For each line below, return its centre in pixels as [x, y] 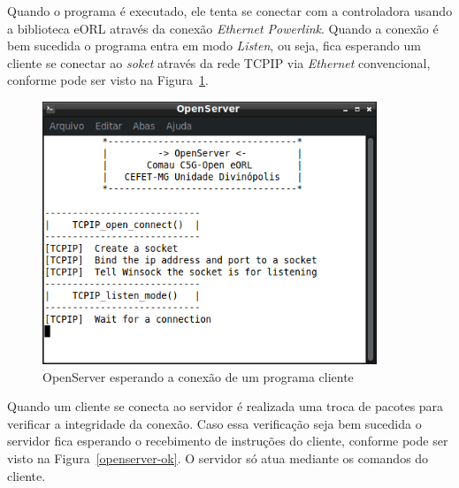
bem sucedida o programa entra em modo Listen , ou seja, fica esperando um [214, 46]
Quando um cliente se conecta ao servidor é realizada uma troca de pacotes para [226, 406]
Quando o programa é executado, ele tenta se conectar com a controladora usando [230, 11]
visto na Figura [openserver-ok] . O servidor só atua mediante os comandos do [218, 457]
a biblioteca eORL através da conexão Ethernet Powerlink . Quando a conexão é [223, 28]
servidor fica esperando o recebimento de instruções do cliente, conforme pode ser [228, 441]
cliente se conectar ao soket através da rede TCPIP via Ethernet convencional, [219, 62]
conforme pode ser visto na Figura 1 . [108, 80]
